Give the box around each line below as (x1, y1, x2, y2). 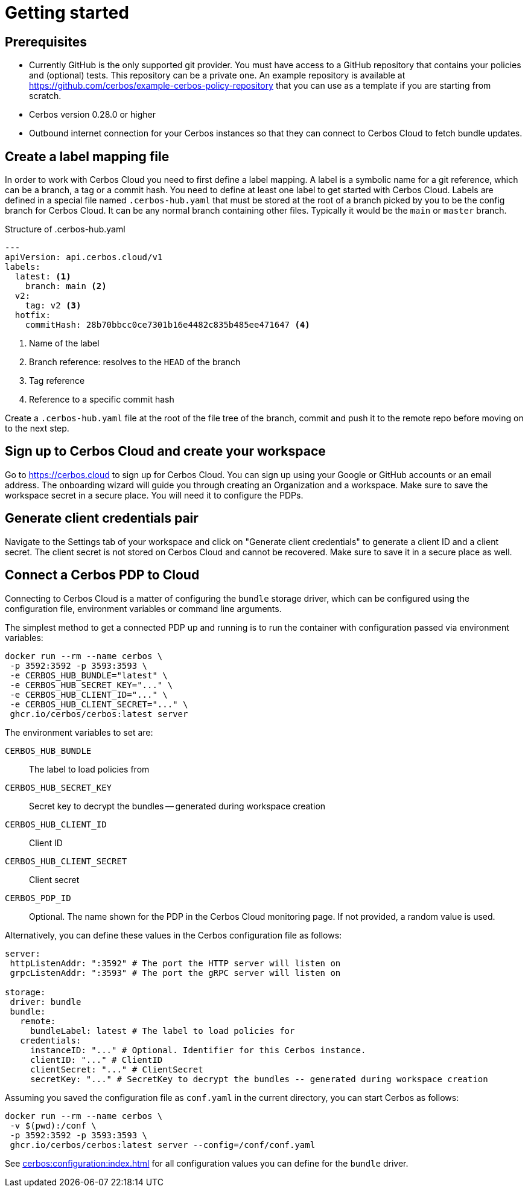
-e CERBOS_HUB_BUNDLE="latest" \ (10, 670, 168, 680)
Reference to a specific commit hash (29, 394, 174, 405)
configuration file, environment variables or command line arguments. (5, 603, 282, 614)
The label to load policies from (29, 763, 150, 774)
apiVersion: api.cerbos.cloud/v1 (5, 252, 163, 263)
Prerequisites (5, 34, 87, 49)
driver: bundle (10, 996, 81, 1007)
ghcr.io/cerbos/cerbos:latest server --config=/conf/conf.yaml (10, 1139, 316, 1150)
